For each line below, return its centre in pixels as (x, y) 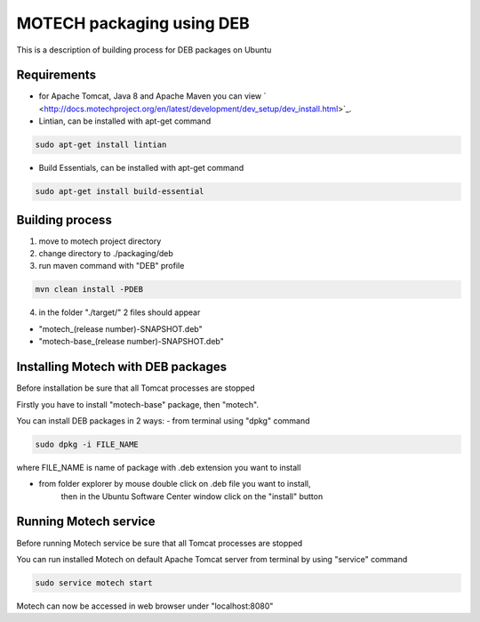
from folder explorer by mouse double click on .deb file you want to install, (175, 484)
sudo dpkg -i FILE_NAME (87, 444)
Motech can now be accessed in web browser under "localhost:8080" (145, 606)
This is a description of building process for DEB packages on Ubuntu (144, 50)
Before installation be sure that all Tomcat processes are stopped (136, 388)
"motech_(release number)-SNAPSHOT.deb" (121, 328)
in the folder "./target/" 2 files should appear (120, 312)
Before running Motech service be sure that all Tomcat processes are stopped (160, 543)
